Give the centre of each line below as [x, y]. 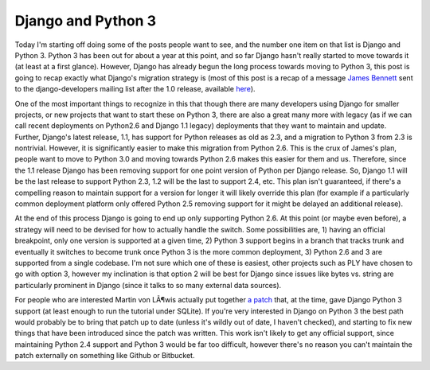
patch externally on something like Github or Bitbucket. [105, 356]
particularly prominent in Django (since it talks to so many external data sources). [148, 285]
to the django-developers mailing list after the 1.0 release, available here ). [135, 89]
